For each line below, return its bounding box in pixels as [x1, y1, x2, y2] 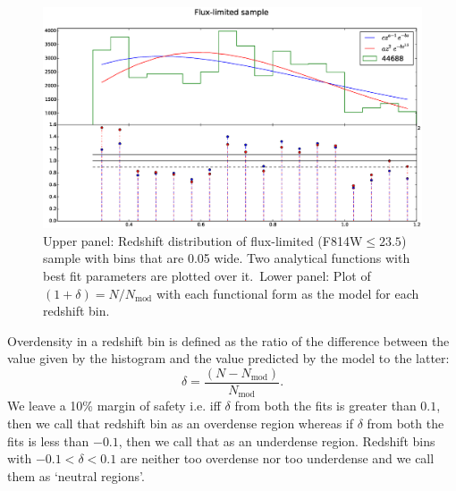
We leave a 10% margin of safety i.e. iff [7, 396, 221, 415]
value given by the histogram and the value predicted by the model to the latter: [7, 349, 450, 368]
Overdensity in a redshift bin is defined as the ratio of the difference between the [7, 331, 450, 350]
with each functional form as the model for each [156, 284, 419, 302]
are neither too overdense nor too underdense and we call [120, 449, 435, 468]
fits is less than [7, 431, 89, 450]
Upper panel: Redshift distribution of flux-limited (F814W [43, 231, 363, 250]
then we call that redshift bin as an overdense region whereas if [7, 414, 354, 433]
